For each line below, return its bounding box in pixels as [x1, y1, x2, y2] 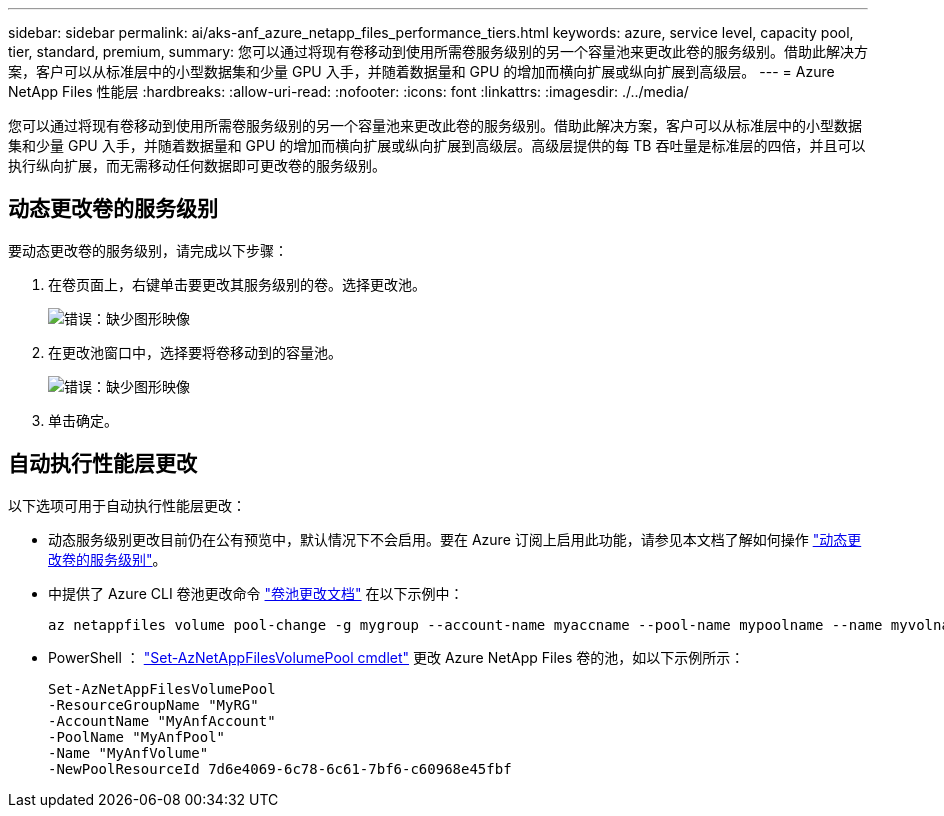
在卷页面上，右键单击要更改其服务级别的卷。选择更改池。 [48, 275, 426, 293]
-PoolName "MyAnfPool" [48, 728, 226, 745]
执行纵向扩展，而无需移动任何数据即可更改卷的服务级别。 [8, 157, 386, 174]
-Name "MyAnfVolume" [48, 744, 209, 761]
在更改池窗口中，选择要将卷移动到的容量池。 [48, 343, 342, 361]
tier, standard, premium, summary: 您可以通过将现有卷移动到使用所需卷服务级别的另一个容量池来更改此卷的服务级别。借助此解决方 [8, 43, 869, 60]
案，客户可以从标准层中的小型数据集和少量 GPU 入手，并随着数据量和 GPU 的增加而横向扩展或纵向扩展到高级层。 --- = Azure [8, 63, 835, 80]
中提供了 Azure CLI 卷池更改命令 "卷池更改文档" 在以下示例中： [48, 584, 464, 602]
